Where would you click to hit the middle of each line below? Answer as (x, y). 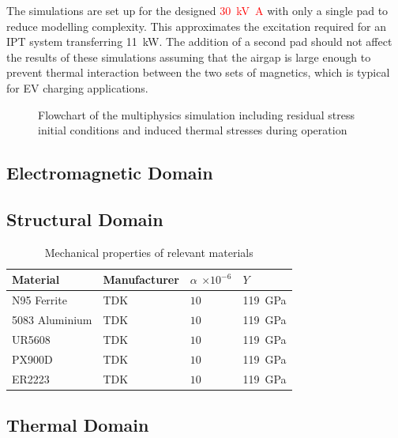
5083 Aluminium (52, 320)
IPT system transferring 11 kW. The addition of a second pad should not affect (199, 42)
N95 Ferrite (39, 300)
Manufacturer (141, 279)
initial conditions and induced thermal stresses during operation (193, 130)
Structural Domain (85, 219)
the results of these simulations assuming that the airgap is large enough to (189, 57)
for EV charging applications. (77, 87)
